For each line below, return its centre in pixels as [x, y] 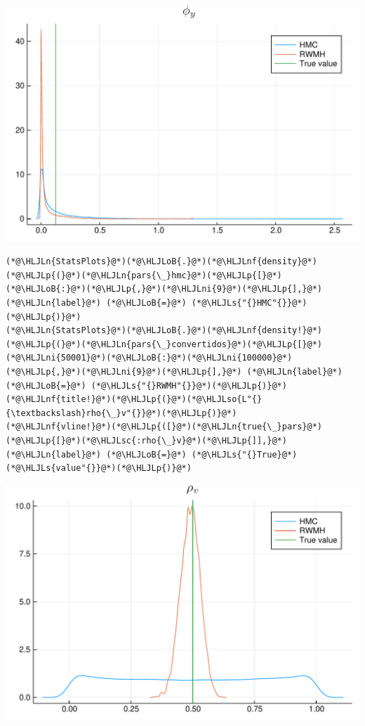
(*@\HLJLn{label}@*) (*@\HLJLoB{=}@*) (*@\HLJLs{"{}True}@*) [152, 454]
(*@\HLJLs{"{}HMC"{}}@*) [249, 303]
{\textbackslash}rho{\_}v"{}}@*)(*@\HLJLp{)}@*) [121, 413]
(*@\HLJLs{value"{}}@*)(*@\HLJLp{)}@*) [99, 468]
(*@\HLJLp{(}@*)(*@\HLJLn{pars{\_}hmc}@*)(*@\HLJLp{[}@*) [144, 275]
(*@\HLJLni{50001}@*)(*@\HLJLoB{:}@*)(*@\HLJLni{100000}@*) [149, 358]
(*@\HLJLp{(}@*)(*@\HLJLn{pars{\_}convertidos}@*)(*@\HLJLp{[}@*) [164, 344]
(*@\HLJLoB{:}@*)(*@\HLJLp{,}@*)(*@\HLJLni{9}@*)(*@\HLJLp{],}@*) [164, 289]
